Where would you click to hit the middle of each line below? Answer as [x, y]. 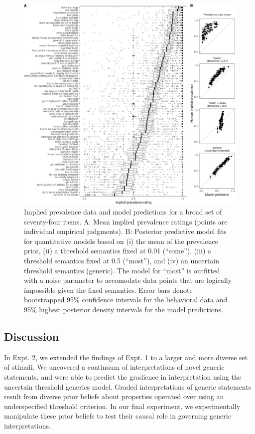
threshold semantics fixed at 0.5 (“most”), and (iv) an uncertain [122, 261]
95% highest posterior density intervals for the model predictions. [124, 309]
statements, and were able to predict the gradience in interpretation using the [123, 376]
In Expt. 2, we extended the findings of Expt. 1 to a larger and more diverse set [126, 357]
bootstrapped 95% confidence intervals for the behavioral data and [126, 300]
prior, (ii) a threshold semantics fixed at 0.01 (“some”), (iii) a [118, 251]
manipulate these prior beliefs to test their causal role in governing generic [118, 416]
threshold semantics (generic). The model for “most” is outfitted [122, 270]
